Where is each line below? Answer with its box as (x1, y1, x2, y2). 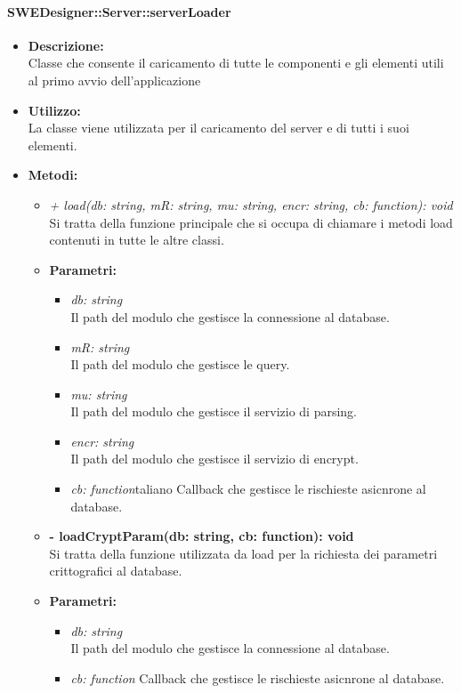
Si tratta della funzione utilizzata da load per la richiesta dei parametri (49, 544, 438, 562)
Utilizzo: (28, 101, 81, 119)
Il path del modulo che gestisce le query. (70, 355, 290, 374)
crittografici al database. (49, 561, 182, 580)
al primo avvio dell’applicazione (28, 70, 201, 89)
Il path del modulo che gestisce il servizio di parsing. (70, 402, 357, 421)
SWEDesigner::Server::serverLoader (7, 2, 231, 20)
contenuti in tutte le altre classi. (49, 230, 224, 249)
